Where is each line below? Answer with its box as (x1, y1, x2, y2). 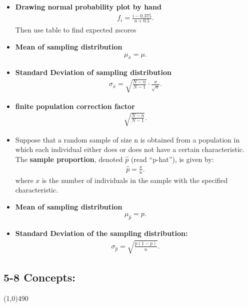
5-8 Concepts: (3, 269, 76, 284)
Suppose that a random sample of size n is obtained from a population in (15, 134, 240, 144)
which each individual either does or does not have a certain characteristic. (15, 144, 244, 154)
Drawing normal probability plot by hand (15, 1, 161, 11)
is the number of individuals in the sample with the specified (41, 174, 228, 185)
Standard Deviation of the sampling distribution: (15, 228, 188, 238)
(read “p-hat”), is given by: (130, 154, 214, 164)
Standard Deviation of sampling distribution (15, 67, 171, 77)
